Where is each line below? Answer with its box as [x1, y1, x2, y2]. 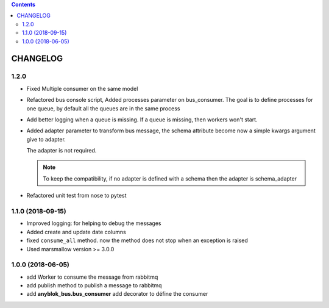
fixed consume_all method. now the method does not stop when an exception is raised [26, 237, 248, 244]
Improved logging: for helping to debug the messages [26, 220, 161, 227]
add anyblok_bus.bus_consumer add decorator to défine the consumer [26, 290, 208, 298]
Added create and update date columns [26, 228, 126, 235]
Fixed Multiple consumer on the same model [26, 85, 138, 92]
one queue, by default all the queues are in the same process [26, 104, 180, 112]
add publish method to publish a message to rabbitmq [26, 282, 162, 289]
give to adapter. [26, 135, 66, 143]
